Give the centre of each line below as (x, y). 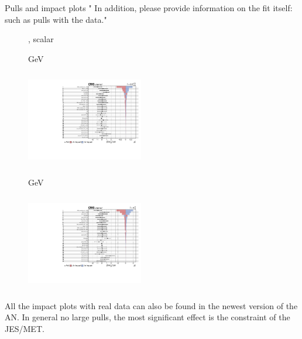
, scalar (41, 39)
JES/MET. (25, 328)
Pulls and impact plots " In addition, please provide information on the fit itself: (149, 8)
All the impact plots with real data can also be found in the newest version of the (151, 305)
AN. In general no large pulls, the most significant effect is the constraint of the (147, 317)
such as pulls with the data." (56, 19)
